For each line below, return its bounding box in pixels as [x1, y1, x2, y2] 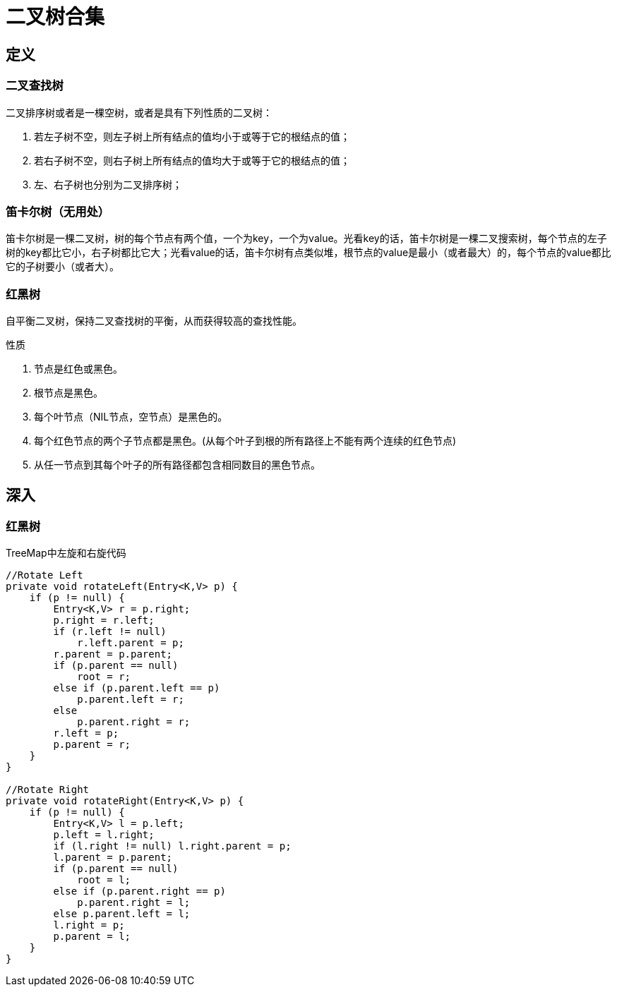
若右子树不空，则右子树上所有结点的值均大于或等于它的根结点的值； [34, 154, 350, 167]
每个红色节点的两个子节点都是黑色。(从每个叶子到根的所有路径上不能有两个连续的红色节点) [34, 435, 457, 447]
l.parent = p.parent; [53, 852, 173, 864]
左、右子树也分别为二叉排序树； [34, 178, 182, 190]
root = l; [77, 874, 131, 886]
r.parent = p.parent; [53, 648, 173, 660]
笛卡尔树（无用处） [6, 204, 110, 219]
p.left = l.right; [53, 829, 155, 841]
